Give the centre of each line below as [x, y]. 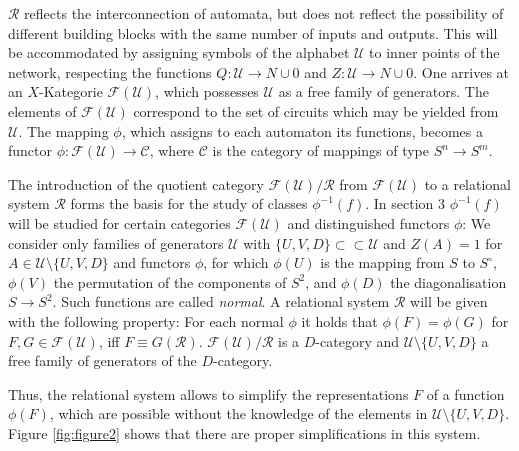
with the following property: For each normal [146, 320]
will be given [449, 301]
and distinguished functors [368, 222]
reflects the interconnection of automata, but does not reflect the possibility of [264, 13]
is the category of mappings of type [320, 150]
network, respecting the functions [110, 71]
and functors [152, 262]
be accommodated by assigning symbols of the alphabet [179, 52]
